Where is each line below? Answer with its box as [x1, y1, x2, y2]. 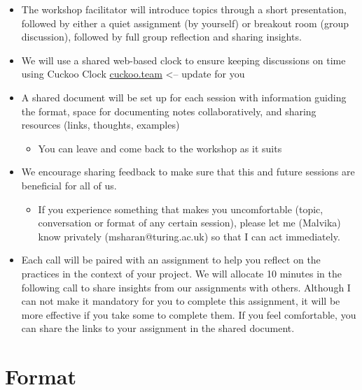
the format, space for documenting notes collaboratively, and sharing [21, 103, 316, 118]
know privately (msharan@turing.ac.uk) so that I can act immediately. [38, 229, 340, 243]
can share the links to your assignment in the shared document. [21, 321, 295, 335]
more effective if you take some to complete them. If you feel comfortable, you [21, 307, 356, 322]
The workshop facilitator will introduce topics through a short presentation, [21, 2, 347, 16]
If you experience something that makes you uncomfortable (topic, [38, 201, 323, 216]
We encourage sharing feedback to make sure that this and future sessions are [21, 164, 355, 179]
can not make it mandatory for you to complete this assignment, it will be [21, 294, 340, 308]
